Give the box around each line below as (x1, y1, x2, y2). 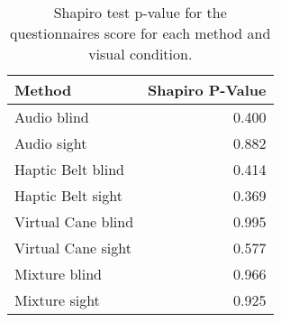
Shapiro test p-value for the (53, 2, 227, 23)
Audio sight (14, 133, 87, 153)
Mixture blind (14, 263, 102, 284)
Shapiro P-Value (148, 79, 267, 100)
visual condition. (88, 43, 193, 64)
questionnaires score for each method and (10, 23, 271, 43)
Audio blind (14, 106, 89, 127)
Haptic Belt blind (14, 159, 125, 179)
